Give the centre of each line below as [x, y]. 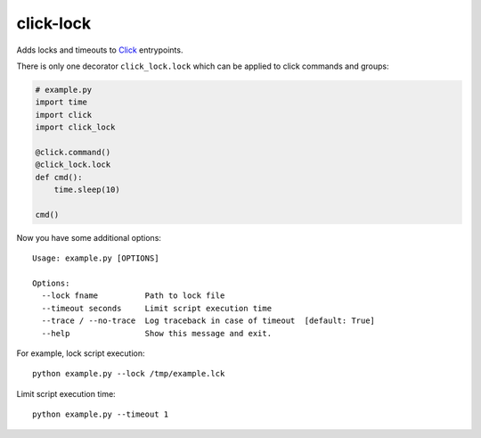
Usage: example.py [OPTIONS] [96, 258]
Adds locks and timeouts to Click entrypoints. [100, 50]
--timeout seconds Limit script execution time [156, 308]
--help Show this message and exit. [156, 333]
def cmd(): [59, 177]
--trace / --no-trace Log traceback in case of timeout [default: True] [208, 321]
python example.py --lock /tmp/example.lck [129, 374]
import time [61, 102]
